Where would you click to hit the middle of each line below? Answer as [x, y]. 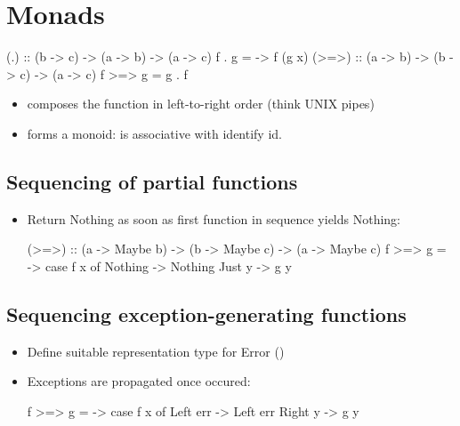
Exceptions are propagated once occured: [139, 381]
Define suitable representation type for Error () [156, 351]
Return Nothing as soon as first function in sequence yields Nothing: [214, 218]
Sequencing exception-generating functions [206, 313]
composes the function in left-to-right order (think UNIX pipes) [201, 104]
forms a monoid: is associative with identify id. [154, 133]
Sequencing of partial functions [152, 181]
